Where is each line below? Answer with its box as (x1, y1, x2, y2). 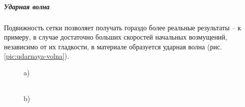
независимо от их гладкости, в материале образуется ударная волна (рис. (4, 41, 222, 51)
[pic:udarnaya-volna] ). (4, 51, 69, 61)
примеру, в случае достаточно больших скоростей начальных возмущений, (4, 32, 227, 42)
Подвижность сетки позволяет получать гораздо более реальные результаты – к (4, 22, 241, 32)
